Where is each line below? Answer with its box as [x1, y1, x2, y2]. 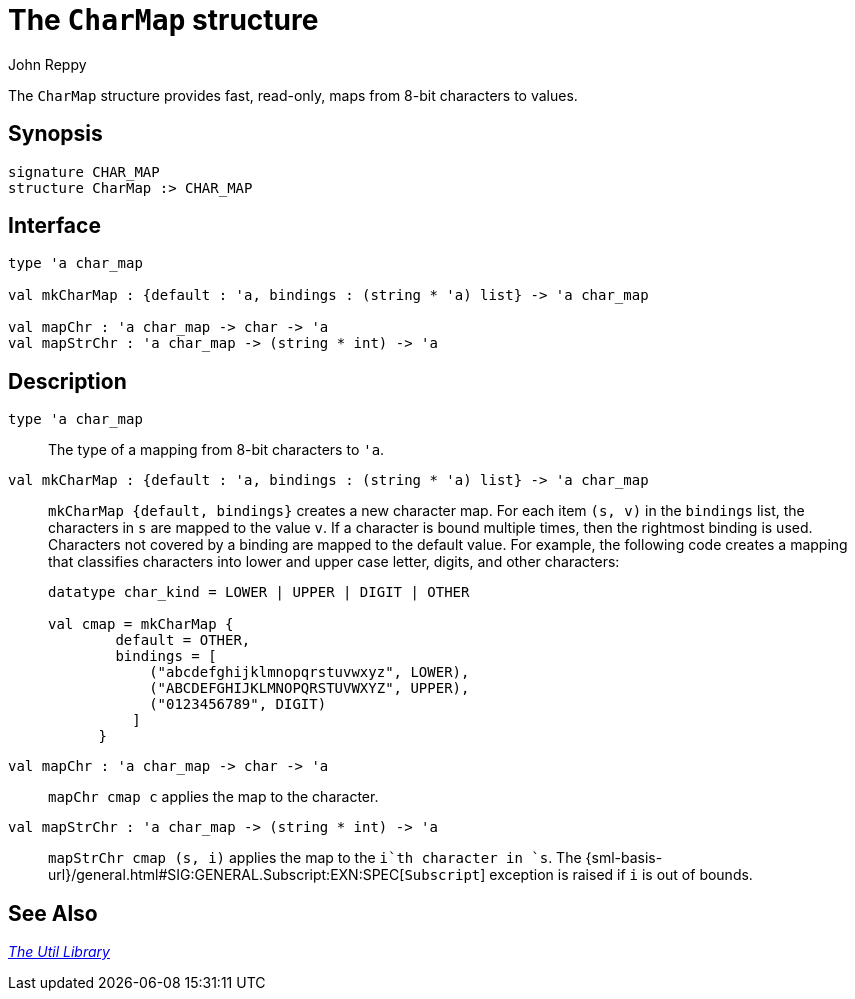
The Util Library [8, 943, 110, 961]
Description [8, 368, 127, 394]
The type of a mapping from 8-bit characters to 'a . [48, 441, 385, 459]
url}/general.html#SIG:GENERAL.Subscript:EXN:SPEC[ [48, 866, 405, 884]
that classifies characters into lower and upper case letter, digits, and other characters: [48, 553, 620, 571]
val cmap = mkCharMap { [48, 616, 234, 633]
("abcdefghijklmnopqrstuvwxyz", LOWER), [149, 664, 470, 681]
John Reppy [8, 55, 87, 73]
